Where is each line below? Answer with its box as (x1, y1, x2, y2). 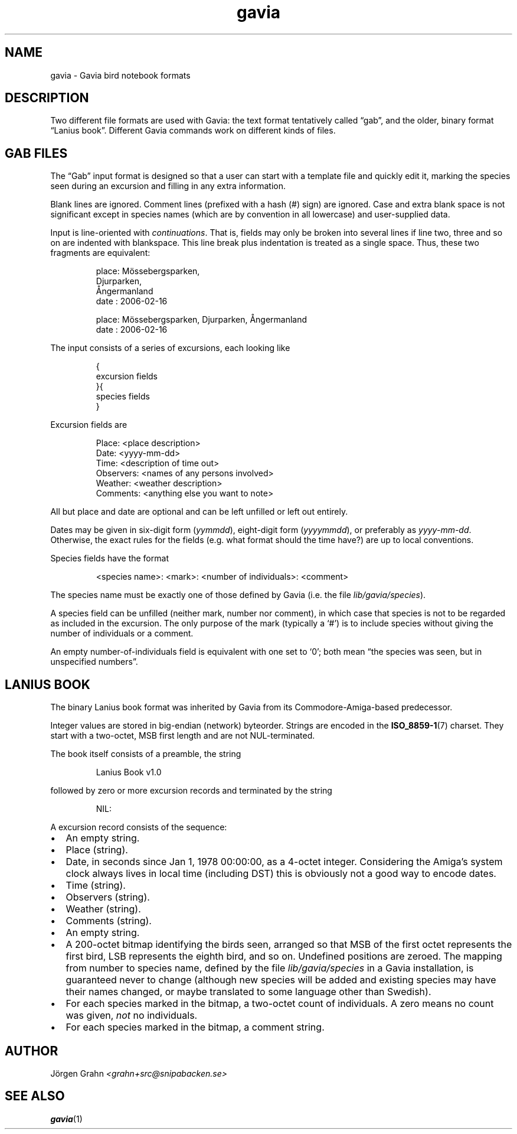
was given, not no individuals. (66, 1009, 198, 1022)
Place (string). (66, 844, 128, 856)
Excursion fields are (50, 420, 127, 430)
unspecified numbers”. (50, 657, 138, 667)
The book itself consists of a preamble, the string (50, 749, 241, 759)
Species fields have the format (50, 553, 169, 564)
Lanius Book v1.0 (96, 767, 162, 778)
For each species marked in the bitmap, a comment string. (66, 1021, 325, 1034)
